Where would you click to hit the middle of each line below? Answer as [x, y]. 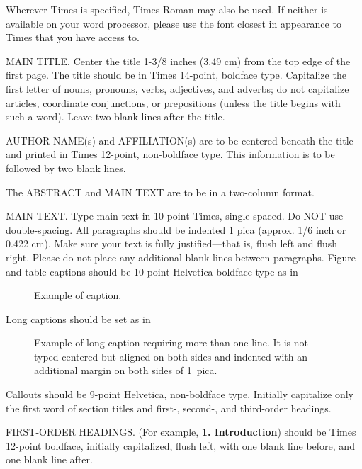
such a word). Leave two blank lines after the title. [115, 117]
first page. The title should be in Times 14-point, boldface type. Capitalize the [176, 75]
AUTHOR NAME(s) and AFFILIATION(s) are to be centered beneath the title [180, 140]
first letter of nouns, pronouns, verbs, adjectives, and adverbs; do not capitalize [177, 88]
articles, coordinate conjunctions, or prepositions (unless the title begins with [173, 102]
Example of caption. [78, 295]
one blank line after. [49, 459]
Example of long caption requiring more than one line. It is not [171, 343]
